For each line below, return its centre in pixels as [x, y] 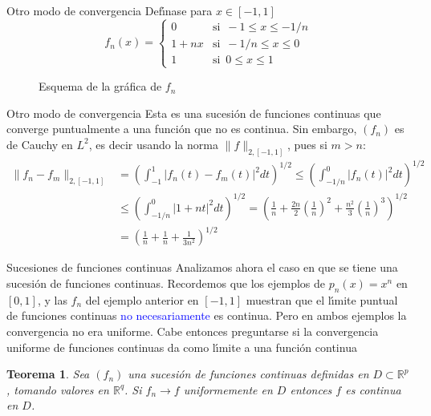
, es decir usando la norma [153, 144]
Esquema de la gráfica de [100, 86]
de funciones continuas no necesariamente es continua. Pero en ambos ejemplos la [207, 315]
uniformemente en [228, 389]
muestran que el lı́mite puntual [322, 299]
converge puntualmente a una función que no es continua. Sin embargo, [182, 129]
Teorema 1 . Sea [48, 374]
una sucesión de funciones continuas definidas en [248, 374]
